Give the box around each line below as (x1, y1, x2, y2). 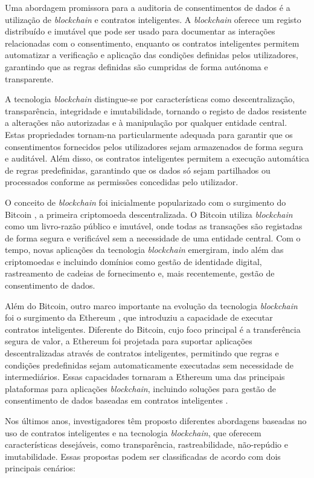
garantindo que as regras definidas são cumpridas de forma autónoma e (5, 60, 268, 73)
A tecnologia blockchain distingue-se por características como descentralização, (5, 93, 295, 105)
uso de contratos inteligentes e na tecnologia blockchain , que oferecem (5, 426, 261, 439)
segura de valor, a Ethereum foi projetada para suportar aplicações (5, 335, 252, 347)
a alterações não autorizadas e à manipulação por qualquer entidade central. (5, 116, 287, 129)
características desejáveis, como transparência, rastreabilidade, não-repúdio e (5, 438, 288, 451)
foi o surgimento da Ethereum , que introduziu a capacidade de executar (5, 311, 273, 324)
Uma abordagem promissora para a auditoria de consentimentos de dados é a (5, 1, 290, 13)
